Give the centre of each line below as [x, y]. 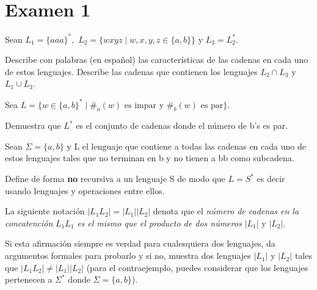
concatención [29, 223]
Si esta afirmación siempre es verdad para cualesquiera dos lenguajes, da [140, 243]
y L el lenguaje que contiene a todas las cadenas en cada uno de [186, 146]
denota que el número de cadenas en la [226, 211]
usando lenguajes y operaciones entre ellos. [85, 190]
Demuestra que [33, 125]
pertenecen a [29, 279]
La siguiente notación [45, 211]
